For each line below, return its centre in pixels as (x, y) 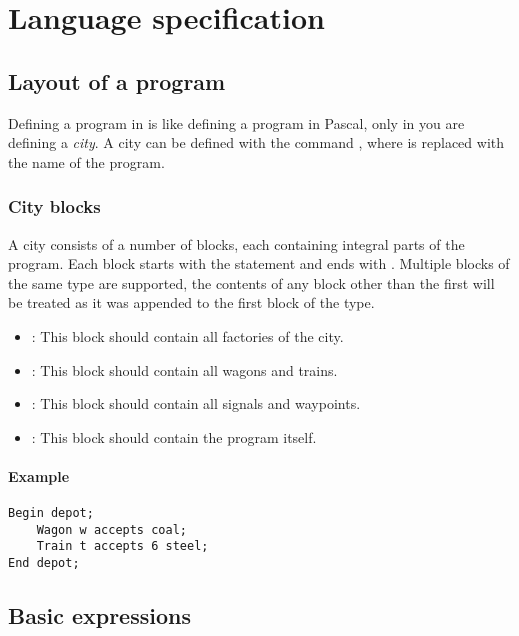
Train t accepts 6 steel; (122, 546)
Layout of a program (117, 80)
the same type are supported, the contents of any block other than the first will (251, 282)
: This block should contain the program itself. (174, 436)
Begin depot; (51, 513)
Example (39, 475)
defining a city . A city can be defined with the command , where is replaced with (256, 142)
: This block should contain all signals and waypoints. (196, 403)
